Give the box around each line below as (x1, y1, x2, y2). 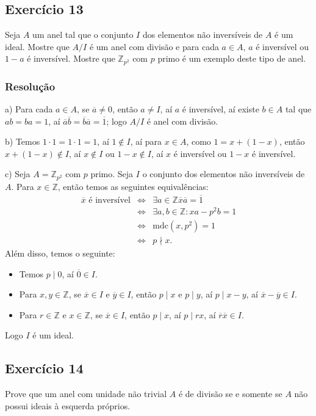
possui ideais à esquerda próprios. (5, 399, 131, 412)
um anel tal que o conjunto (32, 28, 134, 41)
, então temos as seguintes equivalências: (57, 180, 209, 192)
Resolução (5, 78, 56, 93)
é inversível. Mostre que (27, 52, 115, 65)
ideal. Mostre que (5, 40, 70, 53)
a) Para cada (5, 103, 53, 115)
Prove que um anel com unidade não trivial (5, 387, 167, 400)
